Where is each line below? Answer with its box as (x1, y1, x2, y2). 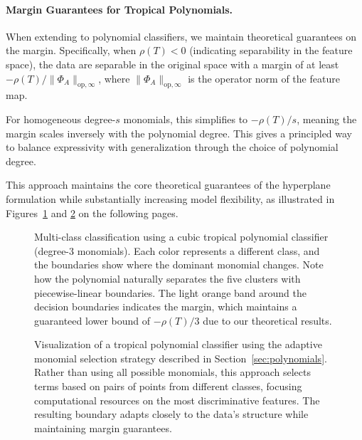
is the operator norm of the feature (188, 70, 340, 85)
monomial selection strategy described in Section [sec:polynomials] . (34, 350, 327, 365)
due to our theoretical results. (203, 313, 332, 328)
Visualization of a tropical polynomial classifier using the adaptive (34, 337, 322, 352)
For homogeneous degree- (6, 111, 116, 126)
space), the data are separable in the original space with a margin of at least (6, 56, 339, 71)
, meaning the (297, 111, 357, 126)
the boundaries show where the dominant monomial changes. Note (34, 257, 324, 272)
